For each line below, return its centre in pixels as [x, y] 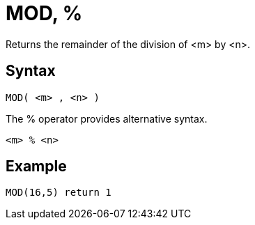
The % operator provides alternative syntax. [107, 118]
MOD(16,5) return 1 [59, 193]
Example [36, 166]
